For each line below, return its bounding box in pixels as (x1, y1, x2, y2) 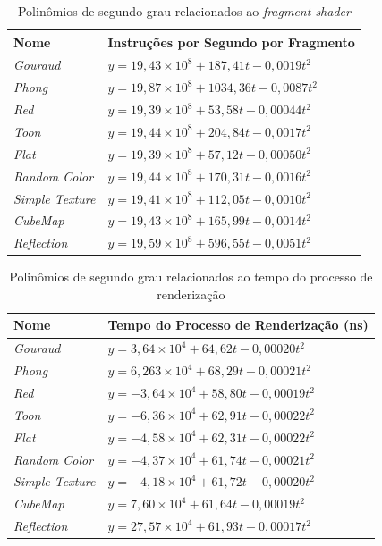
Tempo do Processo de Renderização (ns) (107, 315, 369, 334)
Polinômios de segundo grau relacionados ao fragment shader (17, 2, 351, 20)
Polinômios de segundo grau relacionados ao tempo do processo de (9, 267, 373, 286)
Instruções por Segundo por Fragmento (107, 32, 355, 51)
